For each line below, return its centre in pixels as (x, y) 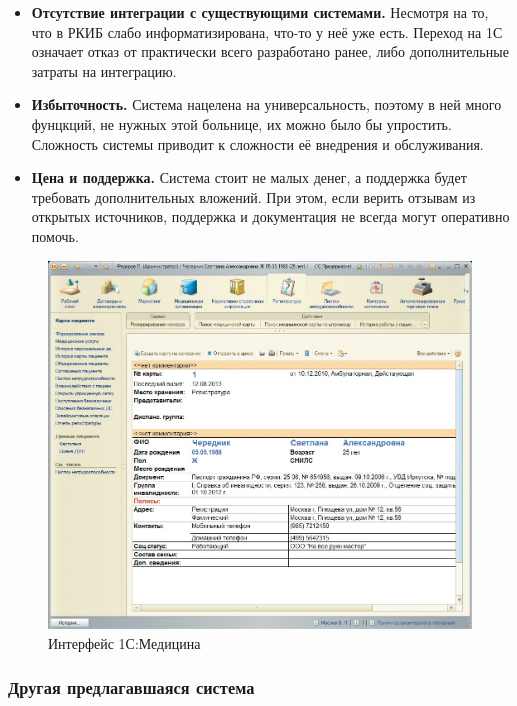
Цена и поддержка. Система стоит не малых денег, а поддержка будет (249, 177)
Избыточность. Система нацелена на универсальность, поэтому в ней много (266, 104)
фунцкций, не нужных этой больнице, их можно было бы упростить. (241, 123)
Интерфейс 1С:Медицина (124, 642)
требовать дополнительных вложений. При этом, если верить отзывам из (253, 196)
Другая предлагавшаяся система (131, 687)
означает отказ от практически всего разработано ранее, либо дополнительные (270, 51)
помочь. (55, 235)
